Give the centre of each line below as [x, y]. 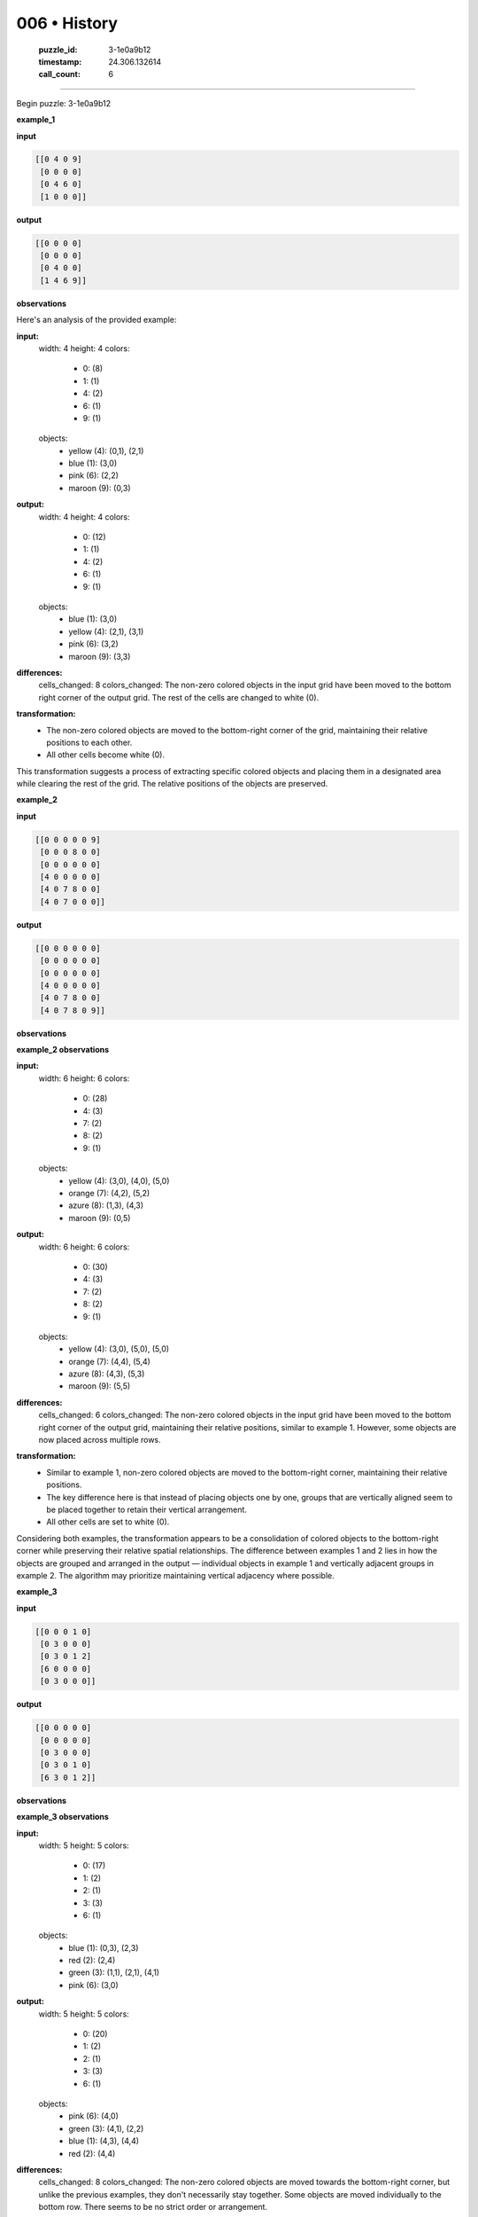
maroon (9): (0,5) [100, 1218]
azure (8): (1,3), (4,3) [106, 1205]
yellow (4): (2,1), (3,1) [106, 631]
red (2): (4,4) [92, 2153]
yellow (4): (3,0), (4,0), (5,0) [119, 1180]
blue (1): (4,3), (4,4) [104, 2141]
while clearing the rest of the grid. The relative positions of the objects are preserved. [172, 784]
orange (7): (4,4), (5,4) [109, 1361]
